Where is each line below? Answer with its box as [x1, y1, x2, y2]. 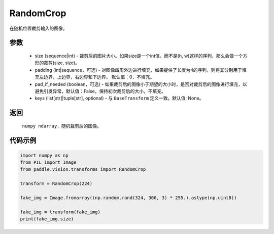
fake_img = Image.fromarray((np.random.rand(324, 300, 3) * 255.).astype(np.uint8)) [20, 195, 237, 201]
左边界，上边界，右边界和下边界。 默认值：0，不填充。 [39, 74, 155, 80]
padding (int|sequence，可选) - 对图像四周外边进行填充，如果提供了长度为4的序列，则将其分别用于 [35, 67, 243, 73]
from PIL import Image [20, 160, 77, 165]
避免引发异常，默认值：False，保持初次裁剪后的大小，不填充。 [35, 88, 166, 94]
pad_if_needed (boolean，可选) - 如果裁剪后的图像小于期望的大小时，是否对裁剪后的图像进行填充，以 [35, 81, 247, 87]
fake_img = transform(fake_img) [20, 209, 101, 215]
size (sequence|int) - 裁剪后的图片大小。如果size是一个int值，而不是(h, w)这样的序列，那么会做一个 [35, 53, 243, 59]
